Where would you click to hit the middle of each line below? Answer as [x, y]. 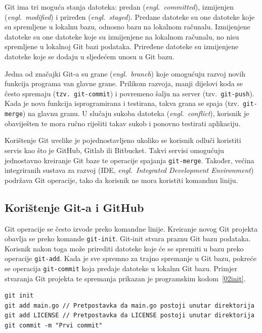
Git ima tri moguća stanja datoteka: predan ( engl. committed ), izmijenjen [119, 7]
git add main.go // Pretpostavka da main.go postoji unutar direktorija [129, 305]
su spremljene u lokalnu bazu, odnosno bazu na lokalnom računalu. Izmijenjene [127, 27]
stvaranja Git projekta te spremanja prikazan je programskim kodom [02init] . [125, 278]
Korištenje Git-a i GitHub [74, 207]
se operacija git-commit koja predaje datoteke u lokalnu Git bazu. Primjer [121, 268]
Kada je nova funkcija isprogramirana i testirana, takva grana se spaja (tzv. [122, 103]
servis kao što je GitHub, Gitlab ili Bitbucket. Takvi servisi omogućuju [114, 150]
